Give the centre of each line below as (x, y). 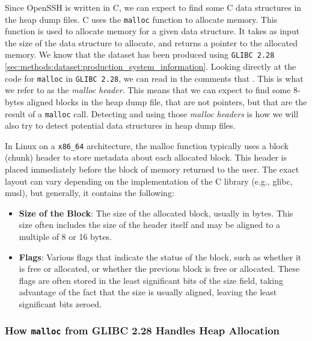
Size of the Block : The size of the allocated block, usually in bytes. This (156, 213)
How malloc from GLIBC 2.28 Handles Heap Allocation (142, 330)
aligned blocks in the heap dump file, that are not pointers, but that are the (167, 101)
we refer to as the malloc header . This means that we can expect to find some (148, 90)
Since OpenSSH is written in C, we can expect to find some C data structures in (153, 7)
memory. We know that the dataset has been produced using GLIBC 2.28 (140, 54)
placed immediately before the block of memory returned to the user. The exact (152, 169)
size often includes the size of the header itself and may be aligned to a (150, 225)
